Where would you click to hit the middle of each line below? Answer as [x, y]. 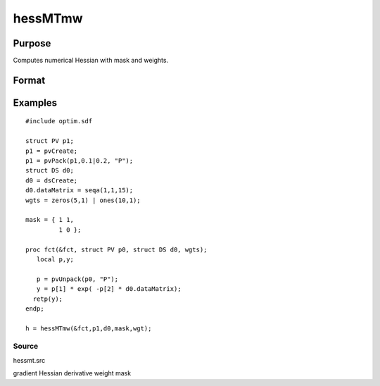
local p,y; [55, 259]
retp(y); [48, 299]
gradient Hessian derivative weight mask [72, 373]
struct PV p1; [50, 141]
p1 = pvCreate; [52, 151]
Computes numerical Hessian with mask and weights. [91, 61]
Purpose [32, 43]
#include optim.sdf [59, 121]
